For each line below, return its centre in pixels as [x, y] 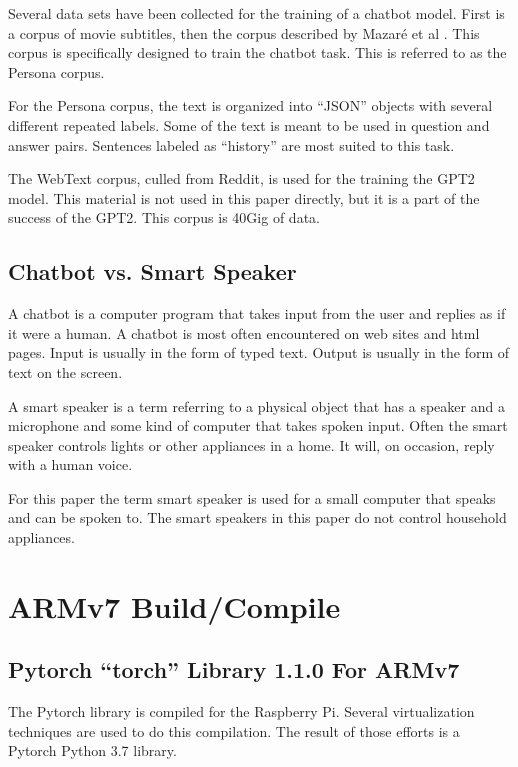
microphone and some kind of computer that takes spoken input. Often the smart [258, 425]
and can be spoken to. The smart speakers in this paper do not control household [257, 517]
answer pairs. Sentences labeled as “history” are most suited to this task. [231, 144]
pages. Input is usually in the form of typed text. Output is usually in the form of [259, 352]
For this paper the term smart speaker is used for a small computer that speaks [252, 497]
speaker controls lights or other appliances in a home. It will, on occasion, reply [251, 444]
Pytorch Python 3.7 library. [92, 750]
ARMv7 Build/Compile [174, 605]
